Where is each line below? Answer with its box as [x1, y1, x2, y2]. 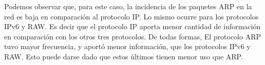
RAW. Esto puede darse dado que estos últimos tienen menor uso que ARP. [4, 51, 243, 61]
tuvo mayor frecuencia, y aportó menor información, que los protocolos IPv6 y [4, 41, 251, 52]
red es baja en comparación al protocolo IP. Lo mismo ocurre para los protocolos [4, 11, 259, 21]
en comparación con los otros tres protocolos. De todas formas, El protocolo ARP [4, 31, 261, 41]
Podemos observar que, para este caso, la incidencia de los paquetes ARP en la [4, 1, 252, 11]
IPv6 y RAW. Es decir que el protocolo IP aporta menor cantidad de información [4, 21, 261, 32]
